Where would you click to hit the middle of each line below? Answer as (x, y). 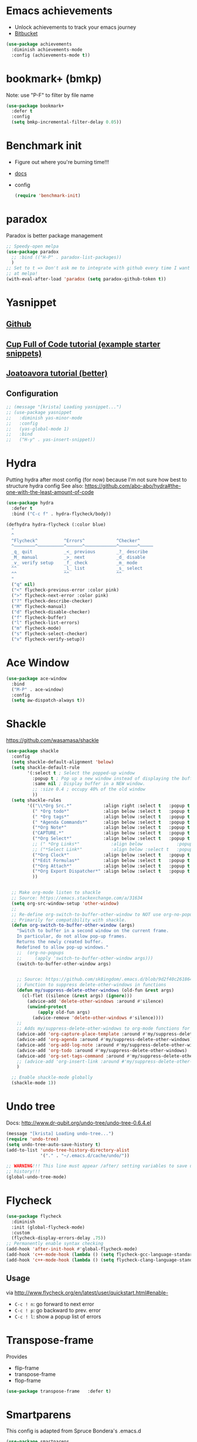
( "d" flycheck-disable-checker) (51, 612)
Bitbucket (26, 33)
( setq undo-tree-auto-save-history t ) (53, 1144)
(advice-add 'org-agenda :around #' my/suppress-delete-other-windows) (105, 1040)
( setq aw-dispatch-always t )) (48, 700)
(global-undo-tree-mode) (36, 1177)
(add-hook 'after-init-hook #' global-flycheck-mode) (72, 1249)
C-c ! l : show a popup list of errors (58, 1316)
